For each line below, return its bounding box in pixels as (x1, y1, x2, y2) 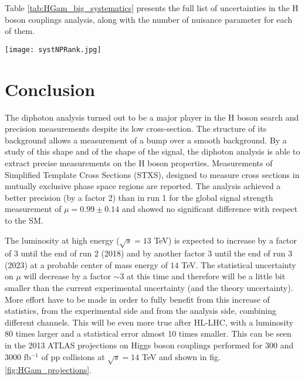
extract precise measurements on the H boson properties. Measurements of (5, 156, 273, 169)
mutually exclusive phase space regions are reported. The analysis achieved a (5, 180, 281, 192)
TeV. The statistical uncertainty (181, 258, 296, 271)
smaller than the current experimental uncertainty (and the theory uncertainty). (5, 282, 293, 294)
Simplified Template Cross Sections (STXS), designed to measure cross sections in (5, 168, 300, 180)
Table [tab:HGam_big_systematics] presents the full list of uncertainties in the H (5, 2, 299, 13)
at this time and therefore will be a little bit (127, 270, 286, 282)
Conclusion (5, 77, 96, 101)
